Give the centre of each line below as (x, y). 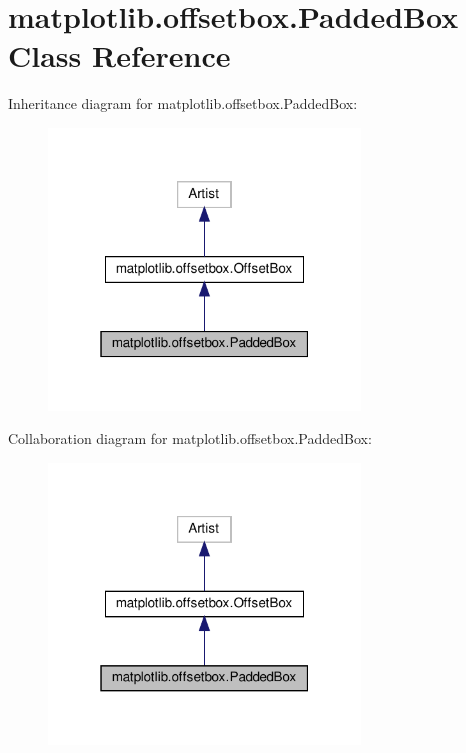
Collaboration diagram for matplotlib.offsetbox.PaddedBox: (190, 438)
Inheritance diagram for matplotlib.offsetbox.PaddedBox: (183, 103)
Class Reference (119, 55)
